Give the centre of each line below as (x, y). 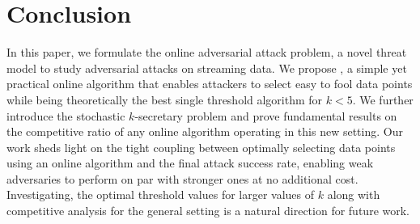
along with (354, 194)
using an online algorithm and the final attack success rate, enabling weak (190, 163)
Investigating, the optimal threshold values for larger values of (161, 194)
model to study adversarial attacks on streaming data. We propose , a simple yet (207, 68)
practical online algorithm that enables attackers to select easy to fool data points (210, 84)
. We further (383, 99)
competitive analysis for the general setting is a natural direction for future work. (208, 211)
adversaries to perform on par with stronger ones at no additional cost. (182, 178)
